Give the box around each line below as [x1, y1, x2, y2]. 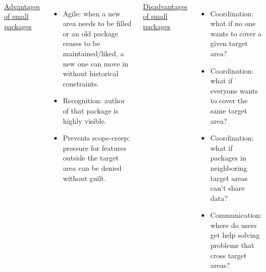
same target [210, 105, 247, 116]
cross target [210, 250, 247, 260]
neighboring [210, 162, 247, 173]
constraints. [62, 78, 99, 88]
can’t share [210, 183, 245, 193]
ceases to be [62, 38, 100, 49]
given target [210, 38, 248, 49]
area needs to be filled [62, 18, 132, 29]
